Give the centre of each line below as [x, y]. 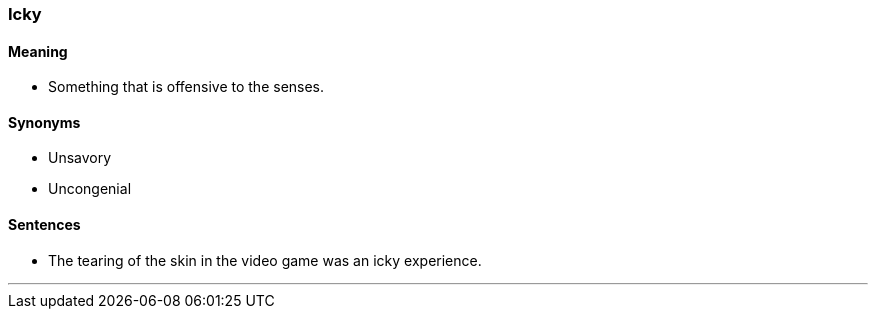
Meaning [38, 51]
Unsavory [80, 158]
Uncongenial [90, 189]
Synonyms [44, 122]
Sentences [44, 225]
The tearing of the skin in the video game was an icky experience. [265, 260]
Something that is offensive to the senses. [186, 87]
